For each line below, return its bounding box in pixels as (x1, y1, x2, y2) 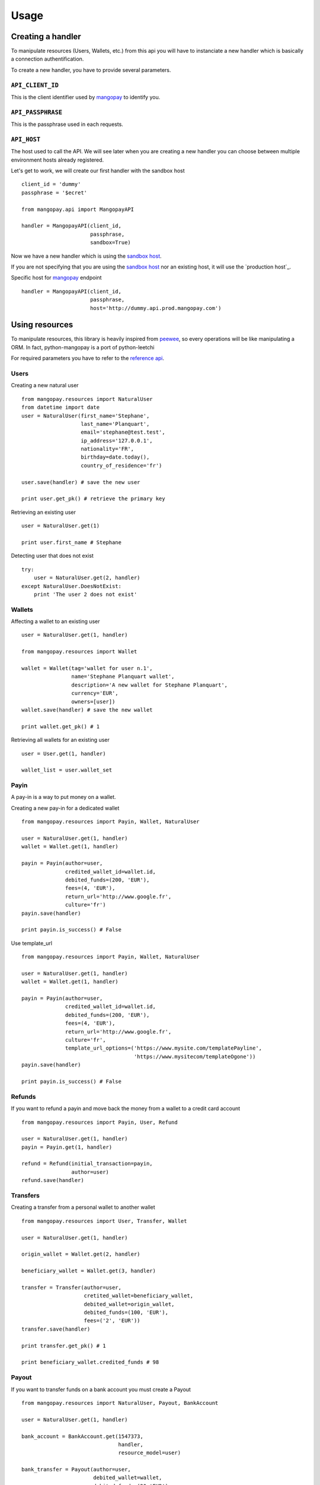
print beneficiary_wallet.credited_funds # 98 (21, 1359, 159, 1366)
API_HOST (11, 135, 41, 143)
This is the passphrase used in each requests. (11, 121, 124, 128)
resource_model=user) (118, 1449, 181, 1456)
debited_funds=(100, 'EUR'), (84, 1309, 169, 1316)
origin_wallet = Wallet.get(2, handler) (21, 1251, 140, 1257)
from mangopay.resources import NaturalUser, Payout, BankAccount (21, 1399, 219, 1406)
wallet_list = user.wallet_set (21, 767, 113, 773)
